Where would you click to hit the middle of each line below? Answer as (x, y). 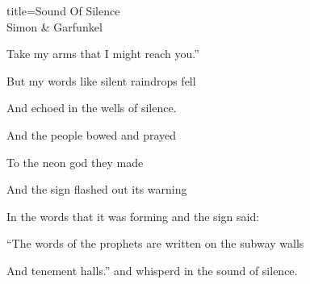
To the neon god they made (75, 162)
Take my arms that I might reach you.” (103, 54)
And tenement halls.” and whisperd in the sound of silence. (152, 270)
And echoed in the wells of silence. (92, 108)
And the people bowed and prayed (92, 134)
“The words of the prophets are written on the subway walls (155, 243)
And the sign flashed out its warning (97, 189)
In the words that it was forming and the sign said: (133, 216)
